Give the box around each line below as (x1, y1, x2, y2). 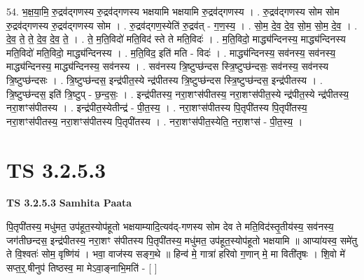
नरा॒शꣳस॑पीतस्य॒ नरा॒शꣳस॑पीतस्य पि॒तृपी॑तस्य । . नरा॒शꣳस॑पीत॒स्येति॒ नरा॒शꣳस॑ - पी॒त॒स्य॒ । (6, 113, 303, 128)
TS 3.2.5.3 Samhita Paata (6, 195, 132, 210)
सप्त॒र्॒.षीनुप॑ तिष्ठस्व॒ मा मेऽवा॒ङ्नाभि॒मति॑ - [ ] (6, 260, 157, 274)
